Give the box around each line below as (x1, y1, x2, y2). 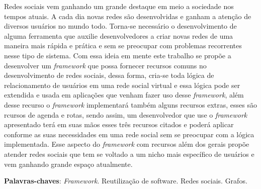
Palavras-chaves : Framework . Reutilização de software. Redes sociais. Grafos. (4, 175, 247, 186)
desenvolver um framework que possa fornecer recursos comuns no (4, 60, 207, 70)
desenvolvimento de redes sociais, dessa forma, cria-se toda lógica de (4, 70, 214, 80)
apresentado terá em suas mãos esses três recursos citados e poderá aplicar (4, 119, 234, 130)
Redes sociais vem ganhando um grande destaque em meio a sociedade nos (4, 1, 234, 11)
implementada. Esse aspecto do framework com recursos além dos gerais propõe (4, 139, 249, 149)
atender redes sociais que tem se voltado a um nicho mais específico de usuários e (4, 148, 254, 159)
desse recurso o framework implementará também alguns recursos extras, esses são (4, 99, 257, 110)
